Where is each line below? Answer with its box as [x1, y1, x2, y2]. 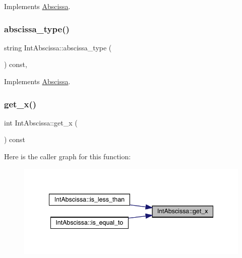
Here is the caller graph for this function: [4, 151, 131, 161]
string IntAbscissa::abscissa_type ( [4, 42, 112, 52]
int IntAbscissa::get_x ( [4, 117, 78, 127]
